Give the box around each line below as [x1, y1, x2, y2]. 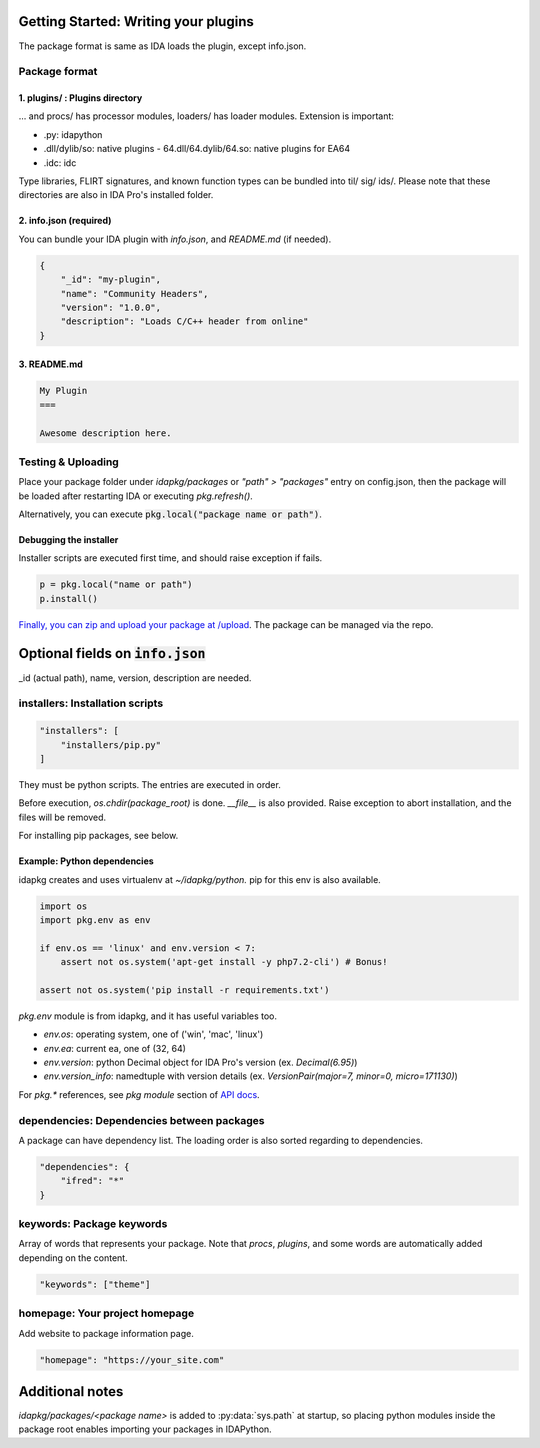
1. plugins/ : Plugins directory [18, 92, 143, 104]
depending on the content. [18, 1251, 129, 1264]
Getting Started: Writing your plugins [18, 13, 254, 30]
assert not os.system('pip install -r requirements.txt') [39, 984, 330, 995]
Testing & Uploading [18, 455, 119, 469]
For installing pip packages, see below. [18, 830, 179, 842]
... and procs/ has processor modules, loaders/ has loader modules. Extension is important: [18, 110, 395, 122]
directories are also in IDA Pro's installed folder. [18, 189, 214, 201]
